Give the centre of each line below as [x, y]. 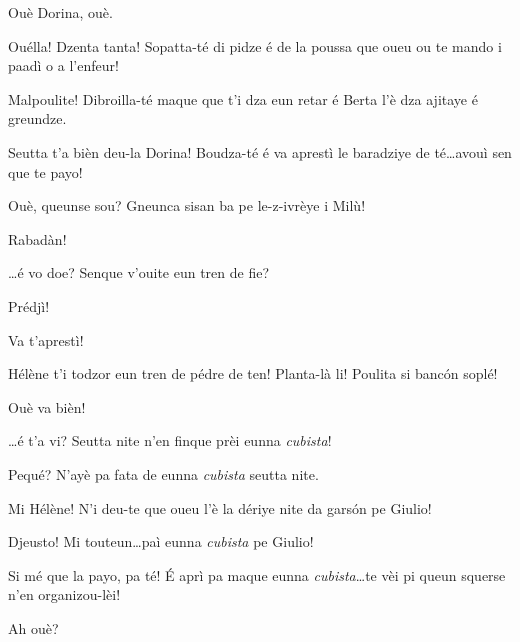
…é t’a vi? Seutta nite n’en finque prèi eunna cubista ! [170, 440]
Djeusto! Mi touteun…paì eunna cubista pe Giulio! [161, 541]
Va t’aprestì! [46, 339]
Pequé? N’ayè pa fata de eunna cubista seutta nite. [163, 473]
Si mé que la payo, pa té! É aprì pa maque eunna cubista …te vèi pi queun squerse [257, 574]
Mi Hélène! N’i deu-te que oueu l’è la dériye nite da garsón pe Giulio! [220, 507]
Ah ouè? [33, 627]
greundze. [37, 118]
